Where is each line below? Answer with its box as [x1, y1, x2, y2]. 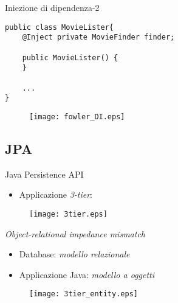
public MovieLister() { [22, 53, 118, 62]
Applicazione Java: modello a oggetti [19, 268, 155, 280]
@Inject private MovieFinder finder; [22, 33, 175, 42]
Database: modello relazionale [19, 248, 130, 260]
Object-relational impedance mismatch [5, 227, 145, 240]
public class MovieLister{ [5, 23, 114, 32]
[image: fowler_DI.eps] [29, 112, 125, 121]
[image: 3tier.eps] [29, 209, 108, 218]
